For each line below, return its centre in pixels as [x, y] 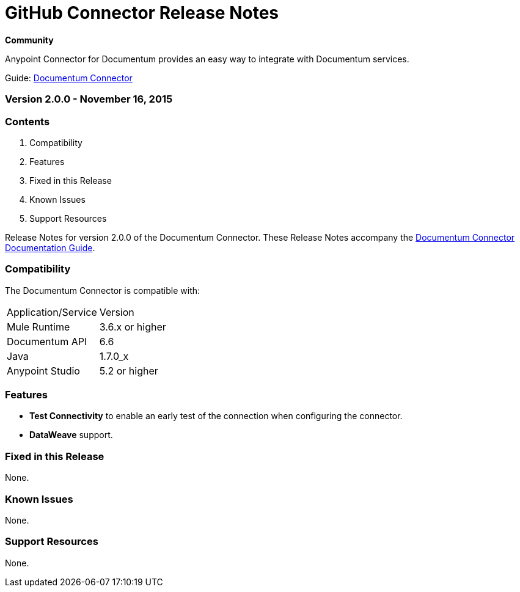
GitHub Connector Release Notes [142, 13]
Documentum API [47, 341]
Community [29, 40]
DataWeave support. [71, 435]
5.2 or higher [129, 371]
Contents [27, 121]
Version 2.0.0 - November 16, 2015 [89, 99]
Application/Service [52, 312]
